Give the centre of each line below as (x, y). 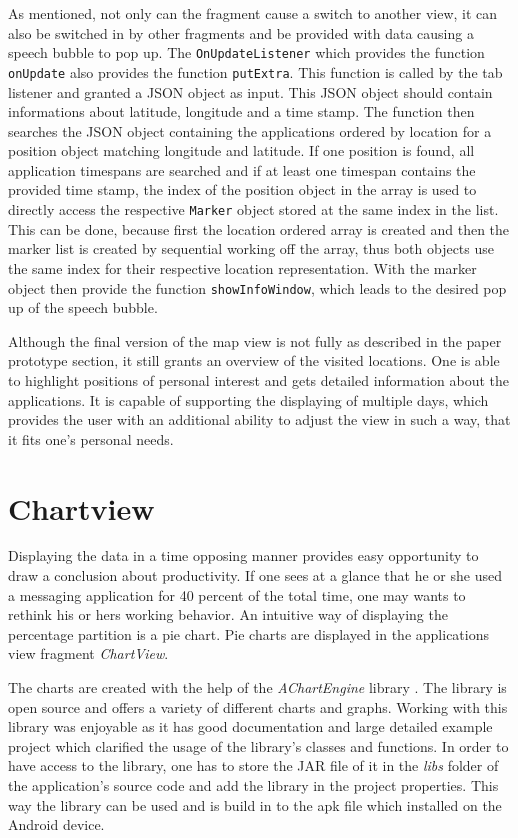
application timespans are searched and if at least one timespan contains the (242, 169)
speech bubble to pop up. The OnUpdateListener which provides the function (246, 52)
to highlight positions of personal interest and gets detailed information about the (259, 379)
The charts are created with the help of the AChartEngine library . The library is (257, 687)
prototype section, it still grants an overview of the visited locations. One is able (254, 360)
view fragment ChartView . (88, 653)
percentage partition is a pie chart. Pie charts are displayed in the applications (248, 633)
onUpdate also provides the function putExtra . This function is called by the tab (255, 71)
